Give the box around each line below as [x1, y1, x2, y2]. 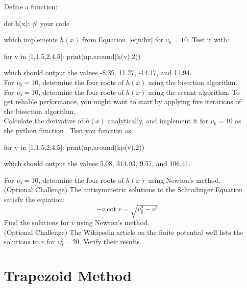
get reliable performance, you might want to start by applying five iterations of [4, 96, 241, 107]
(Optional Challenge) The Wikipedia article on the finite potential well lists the [4, 227, 243, 237]
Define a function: [4, 1, 58, 11]
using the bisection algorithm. [148, 77, 238, 87]
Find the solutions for [4, 217, 69, 228]
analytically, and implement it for [107, 115, 208, 126]
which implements [4, 34, 58, 45]
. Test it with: [188, 34, 229, 45]
